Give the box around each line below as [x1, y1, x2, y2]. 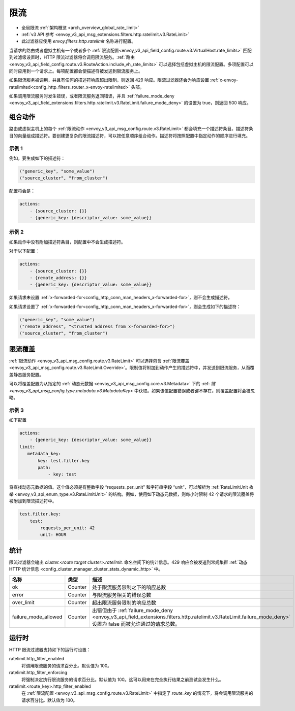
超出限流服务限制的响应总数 [92, 599, 157, 606]
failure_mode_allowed [12, 613, 62, 620]
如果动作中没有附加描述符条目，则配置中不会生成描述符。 [9, 239, 125, 245]
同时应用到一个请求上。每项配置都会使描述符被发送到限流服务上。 [9, 68, 143, 74]
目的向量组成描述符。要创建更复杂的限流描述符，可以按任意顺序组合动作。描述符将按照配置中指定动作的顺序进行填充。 [9, 133, 250, 138]
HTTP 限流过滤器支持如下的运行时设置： [9, 647, 91, 653]
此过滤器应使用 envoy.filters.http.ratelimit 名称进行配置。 [21, 38, 136, 44]
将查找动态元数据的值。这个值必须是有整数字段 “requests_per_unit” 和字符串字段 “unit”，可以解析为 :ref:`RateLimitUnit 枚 [9, 484, 254, 490]
